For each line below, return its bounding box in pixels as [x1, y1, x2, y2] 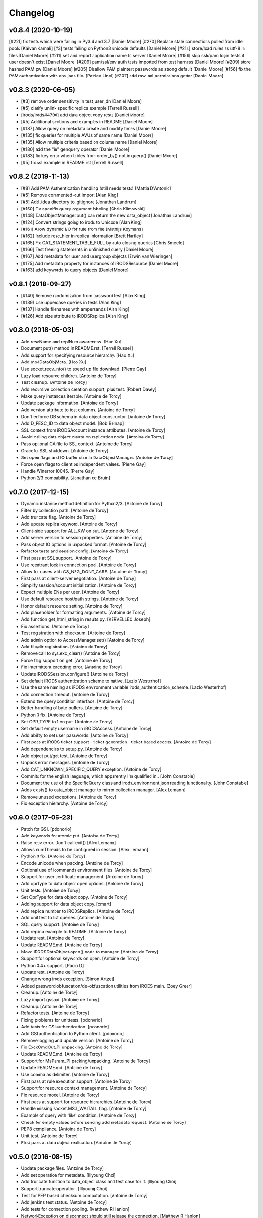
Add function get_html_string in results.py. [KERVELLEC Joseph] [21, 616, 150, 622]
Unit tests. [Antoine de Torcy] [21, 887, 80, 894]
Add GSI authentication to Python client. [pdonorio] [21, 1030, 124, 1036]
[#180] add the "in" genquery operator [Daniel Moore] [21, 146, 130, 152]
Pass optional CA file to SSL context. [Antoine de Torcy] [21, 441, 133, 447]
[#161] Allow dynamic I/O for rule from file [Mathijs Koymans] [21, 226, 143, 232]
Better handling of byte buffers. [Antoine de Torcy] [21, 705, 123, 711]
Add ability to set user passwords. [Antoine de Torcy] [21, 732, 129, 738]
